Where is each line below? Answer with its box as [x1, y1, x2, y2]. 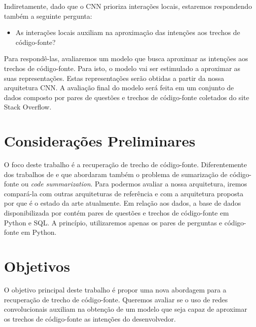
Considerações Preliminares [4, 131, 195, 151]
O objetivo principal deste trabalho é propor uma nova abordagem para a [4, 284, 226, 294]
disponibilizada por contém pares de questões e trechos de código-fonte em [4, 208, 229, 218]
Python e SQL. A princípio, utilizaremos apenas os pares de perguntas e [4, 217, 222, 227]
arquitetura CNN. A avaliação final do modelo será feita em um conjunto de [4, 82, 234, 93]
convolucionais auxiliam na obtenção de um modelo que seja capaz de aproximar [4, 304, 247, 314]
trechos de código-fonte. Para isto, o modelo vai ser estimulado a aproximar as [4, 63, 241, 73]
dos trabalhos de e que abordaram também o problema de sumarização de [4, 169, 228, 179]
